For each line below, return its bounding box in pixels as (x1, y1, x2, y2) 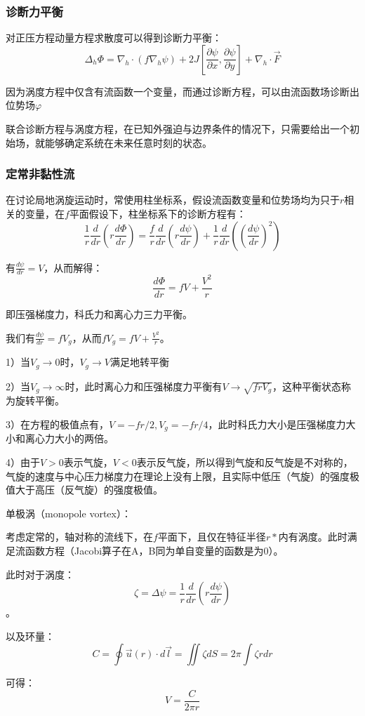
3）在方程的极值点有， (6, 416, 109, 431)
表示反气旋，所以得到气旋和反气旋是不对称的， (136, 454, 353, 469)
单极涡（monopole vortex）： (6, 505, 131, 520)
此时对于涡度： (6, 566, 74, 581)
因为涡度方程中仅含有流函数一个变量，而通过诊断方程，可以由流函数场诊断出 (6, 84, 359, 98)
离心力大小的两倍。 (25, 431, 114, 446)
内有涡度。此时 (278, 529, 347, 544)
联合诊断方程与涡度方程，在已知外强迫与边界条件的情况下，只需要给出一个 (6, 121, 350, 135)
